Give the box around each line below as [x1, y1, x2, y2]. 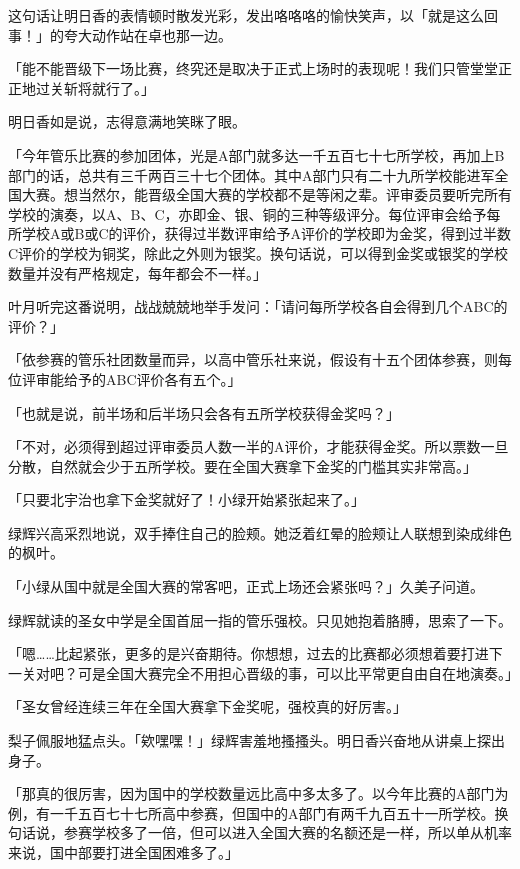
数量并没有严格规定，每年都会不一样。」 [8, 262, 267, 283]
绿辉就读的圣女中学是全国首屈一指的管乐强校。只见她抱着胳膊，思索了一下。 [8, 609, 512, 630]
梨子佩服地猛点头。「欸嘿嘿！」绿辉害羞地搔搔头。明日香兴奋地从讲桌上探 [8, 730, 491, 751]
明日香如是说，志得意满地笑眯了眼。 [8, 111, 246, 132]
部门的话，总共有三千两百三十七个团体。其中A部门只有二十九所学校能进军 [8, 164, 495, 185]
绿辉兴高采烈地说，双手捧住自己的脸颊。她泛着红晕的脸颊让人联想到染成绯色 [8, 522, 512, 543]
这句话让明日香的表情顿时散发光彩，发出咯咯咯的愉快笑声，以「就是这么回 [8, 5, 498, 25]
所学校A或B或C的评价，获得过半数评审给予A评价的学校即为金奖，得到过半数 [8, 223, 512, 244]
